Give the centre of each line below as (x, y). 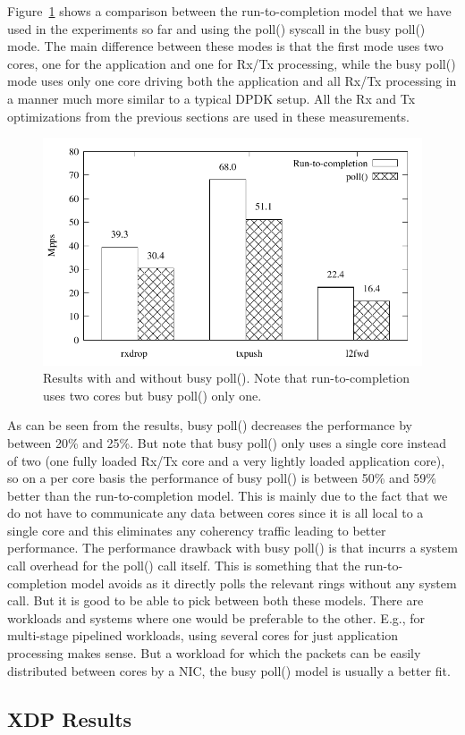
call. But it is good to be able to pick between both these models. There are (216, 600)
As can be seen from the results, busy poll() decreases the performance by (210, 425)
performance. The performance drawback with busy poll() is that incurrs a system (232, 548)
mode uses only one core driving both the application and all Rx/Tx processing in (232, 81)
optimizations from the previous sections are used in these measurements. (208, 116)
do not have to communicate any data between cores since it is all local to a (216, 513)
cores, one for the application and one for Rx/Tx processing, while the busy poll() (232, 63)
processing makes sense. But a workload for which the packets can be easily (214, 653)
